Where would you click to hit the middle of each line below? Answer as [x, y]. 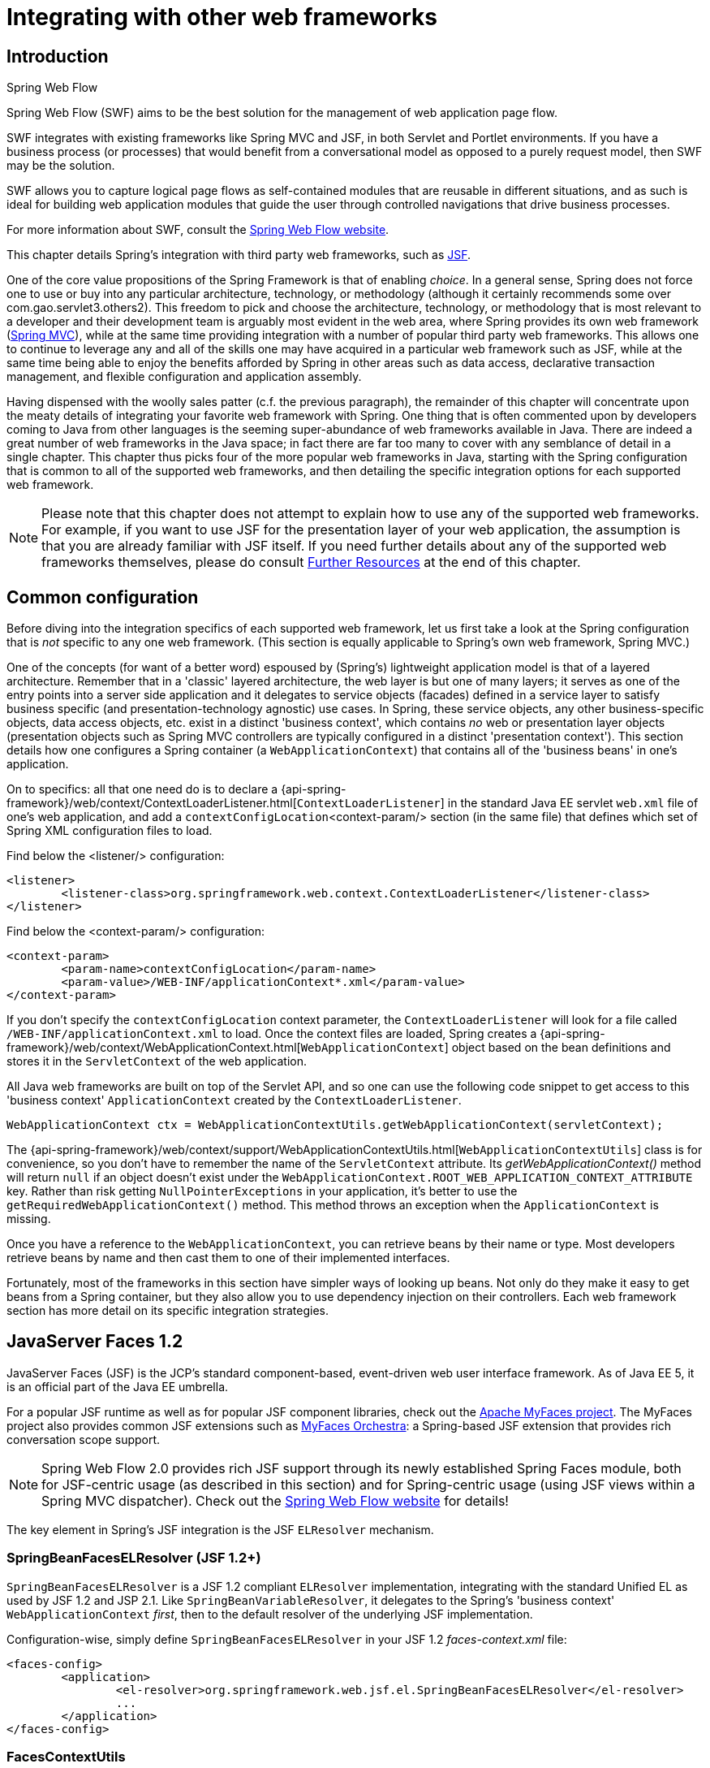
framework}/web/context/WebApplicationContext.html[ [154, 1048]
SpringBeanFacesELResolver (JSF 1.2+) [134, 1558]
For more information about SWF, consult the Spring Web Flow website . [198, 230]
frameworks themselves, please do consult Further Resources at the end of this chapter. [311, 562]
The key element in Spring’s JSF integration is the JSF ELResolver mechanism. [220, 1529]
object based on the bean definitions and [561, 1048]
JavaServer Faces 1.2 [95, 1342]
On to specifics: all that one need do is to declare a [142, 789]
